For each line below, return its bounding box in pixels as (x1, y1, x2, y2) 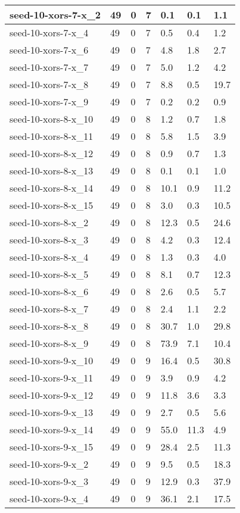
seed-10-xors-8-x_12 (10, 146, 93, 160)
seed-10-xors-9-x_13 (10, 405, 93, 419)
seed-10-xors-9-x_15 (10, 440, 93, 453)
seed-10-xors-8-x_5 (10, 267, 89, 281)
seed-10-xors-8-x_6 (10, 284, 89, 298)
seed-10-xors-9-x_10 (10, 354, 93, 367)
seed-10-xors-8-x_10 (10, 112, 93, 126)
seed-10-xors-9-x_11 (10, 371, 93, 384)
